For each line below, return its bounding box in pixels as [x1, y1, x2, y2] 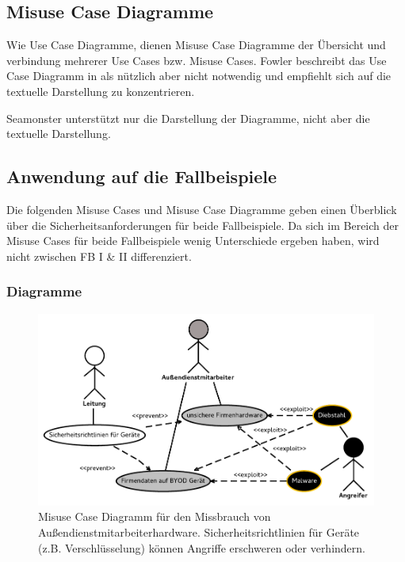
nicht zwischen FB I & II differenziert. [6, 247, 192, 264]
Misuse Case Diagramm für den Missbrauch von [38, 508, 271, 525]
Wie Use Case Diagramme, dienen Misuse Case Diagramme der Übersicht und [6, 36, 386, 53]
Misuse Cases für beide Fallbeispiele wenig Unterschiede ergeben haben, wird [6, 232, 380, 249]
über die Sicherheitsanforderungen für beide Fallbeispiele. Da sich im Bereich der [6, 216, 399, 233]
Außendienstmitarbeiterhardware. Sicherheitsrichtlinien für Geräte [38, 524, 360, 541]
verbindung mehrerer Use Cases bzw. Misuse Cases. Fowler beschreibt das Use [6, 52, 387, 68]
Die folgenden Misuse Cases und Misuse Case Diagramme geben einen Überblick [6, 201, 397, 217]
